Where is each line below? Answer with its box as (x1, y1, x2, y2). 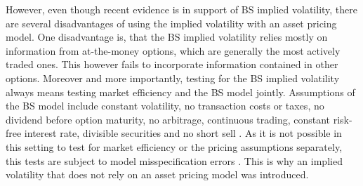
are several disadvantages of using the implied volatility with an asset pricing (6, 15, 337, 30)
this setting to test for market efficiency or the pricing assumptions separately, (6, 139, 343, 154)
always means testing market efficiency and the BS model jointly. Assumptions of (6, 84, 355, 99)
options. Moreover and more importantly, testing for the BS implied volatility (6, 70, 340, 85)
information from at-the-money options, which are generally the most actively (6, 43, 341, 58)
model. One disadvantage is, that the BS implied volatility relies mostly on (6, 29, 328, 44)
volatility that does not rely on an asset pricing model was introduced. (6, 167, 309, 182)
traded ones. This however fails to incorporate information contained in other (6, 57, 338, 72)
